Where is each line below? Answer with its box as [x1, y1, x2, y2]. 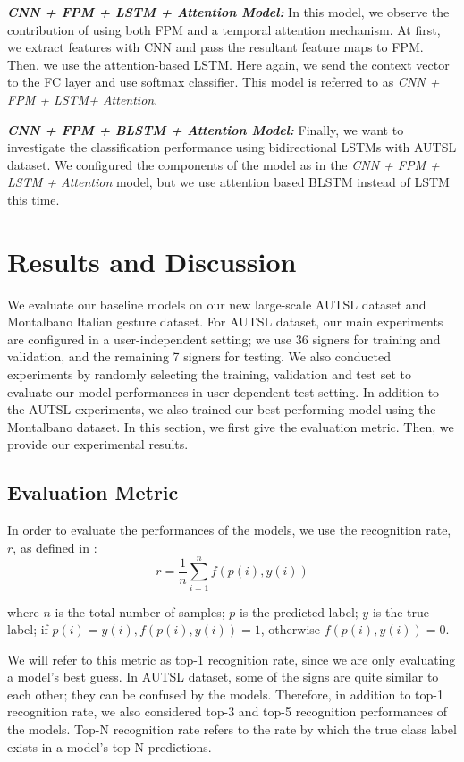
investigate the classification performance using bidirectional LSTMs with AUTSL [7, 138, 457, 157]
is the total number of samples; [55, 602, 225, 621]
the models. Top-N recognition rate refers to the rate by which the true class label [7, 720, 457, 739]
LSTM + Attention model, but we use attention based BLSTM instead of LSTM [7, 173, 450, 191]
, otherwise [260, 620, 321, 639]
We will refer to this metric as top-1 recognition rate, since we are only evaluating [7, 649, 456, 668]
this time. [7, 190, 60, 208]
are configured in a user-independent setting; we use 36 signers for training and [7, 329, 441, 348]
